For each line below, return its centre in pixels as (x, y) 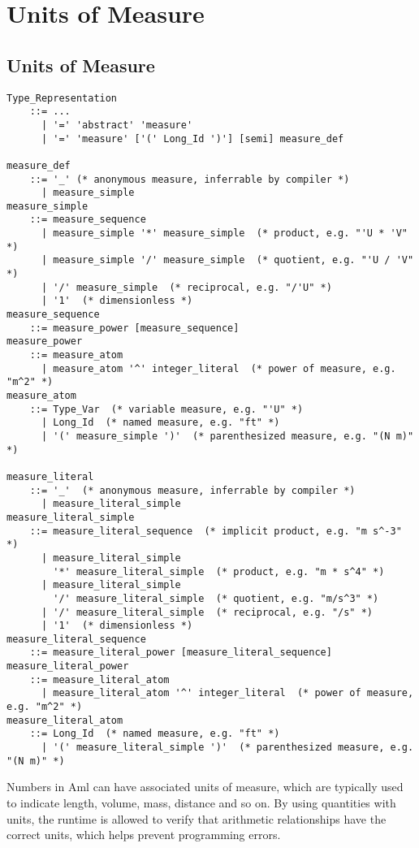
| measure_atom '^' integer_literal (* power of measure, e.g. (218, 368)
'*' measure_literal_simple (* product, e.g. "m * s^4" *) (219, 571)
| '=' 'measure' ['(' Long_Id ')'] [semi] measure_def (192, 138)
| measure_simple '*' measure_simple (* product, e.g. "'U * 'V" (224, 234)
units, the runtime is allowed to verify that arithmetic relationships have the (197, 818)
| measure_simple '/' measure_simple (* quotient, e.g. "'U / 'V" (227, 260)
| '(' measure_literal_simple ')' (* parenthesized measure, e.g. (227, 748)
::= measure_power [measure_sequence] (134, 328)
